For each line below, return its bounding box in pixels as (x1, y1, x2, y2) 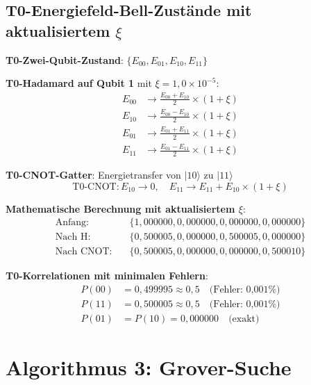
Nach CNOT (55, 247, 110, 257)
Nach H (55, 232, 88, 243)
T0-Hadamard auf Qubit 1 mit (6, 76, 152, 90)
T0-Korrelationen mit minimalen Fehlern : (6, 268, 208, 283)
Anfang (55, 218, 87, 228)
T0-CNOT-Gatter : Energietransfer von (6, 167, 181, 182)
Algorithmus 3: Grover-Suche (6, 353, 292, 382)
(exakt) (228, 314, 260, 325)
